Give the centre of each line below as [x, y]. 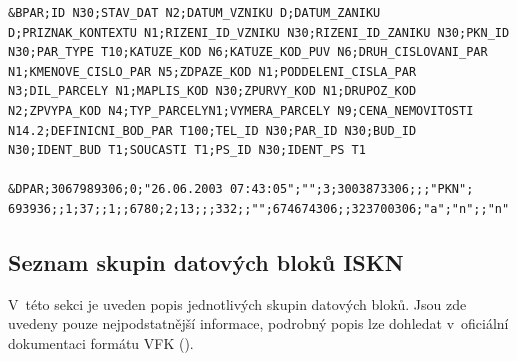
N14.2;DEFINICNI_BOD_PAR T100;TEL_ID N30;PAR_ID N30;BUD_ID [212, 130]
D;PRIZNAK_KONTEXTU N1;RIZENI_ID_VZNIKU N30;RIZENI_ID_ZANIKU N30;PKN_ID [259, 32]
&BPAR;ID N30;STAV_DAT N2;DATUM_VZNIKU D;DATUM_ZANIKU [194, 13]
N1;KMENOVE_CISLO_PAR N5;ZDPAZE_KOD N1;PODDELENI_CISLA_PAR [212, 71]
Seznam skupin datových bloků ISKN [206, 261]
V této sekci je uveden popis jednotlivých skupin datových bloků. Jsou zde [237, 303]
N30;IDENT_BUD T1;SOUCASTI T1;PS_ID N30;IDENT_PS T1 [187, 150]
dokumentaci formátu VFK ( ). [101, 342]
